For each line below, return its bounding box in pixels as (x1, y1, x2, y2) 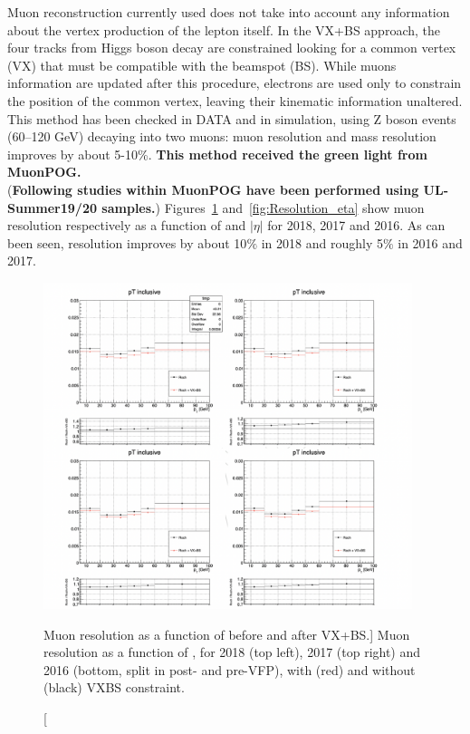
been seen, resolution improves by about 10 (7, 233, 247, 252)
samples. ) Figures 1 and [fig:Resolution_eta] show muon (101, 198, 425, 217)
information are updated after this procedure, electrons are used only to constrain (7, 73, 462, 92)
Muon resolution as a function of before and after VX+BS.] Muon (43, 624, 410, 643)
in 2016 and (398, 233, 463, 252)
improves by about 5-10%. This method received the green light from (7, 144, 427, 163)
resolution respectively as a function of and (7, 216, 246, 235)
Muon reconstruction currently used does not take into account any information (7, 3, 450, 21)
